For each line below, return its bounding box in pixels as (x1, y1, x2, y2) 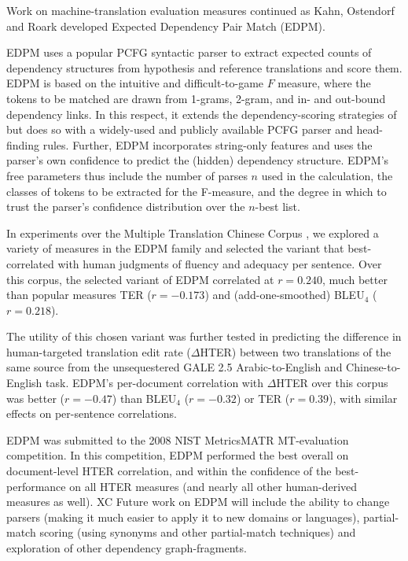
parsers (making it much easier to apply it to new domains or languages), (6, 508, 360, 525)
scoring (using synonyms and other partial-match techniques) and (39, 524, 356, 541)
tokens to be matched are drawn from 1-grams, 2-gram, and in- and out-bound (6, 90, 386, 106)
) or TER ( (236, 389, 290, 406)
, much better (322, 271, 388, 287)
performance (6, 478, 66, 494)
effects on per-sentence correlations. (6, 405, 177, 422)
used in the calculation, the (261, 167, 393, 183)
